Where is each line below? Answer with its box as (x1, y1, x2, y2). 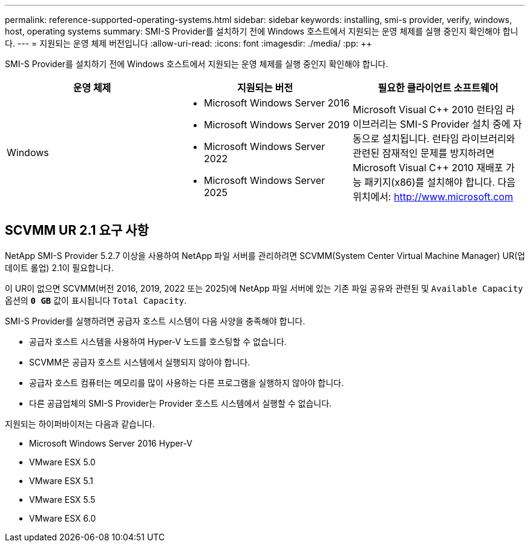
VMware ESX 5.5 (29, 494, 96, 505)
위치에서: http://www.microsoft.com (352, 191, 513, 203)
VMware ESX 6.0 (29, 513, 96, 523)
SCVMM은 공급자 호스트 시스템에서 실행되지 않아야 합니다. (29, 356, 250, 367)
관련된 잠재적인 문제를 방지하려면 (352, 147, 495, 159)
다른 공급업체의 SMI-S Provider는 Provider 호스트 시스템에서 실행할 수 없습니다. (29, 398, 332, 408)
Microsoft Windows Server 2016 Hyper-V (29, 437, 192, 448)
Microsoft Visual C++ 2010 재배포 (352, 162, 503, 174)
